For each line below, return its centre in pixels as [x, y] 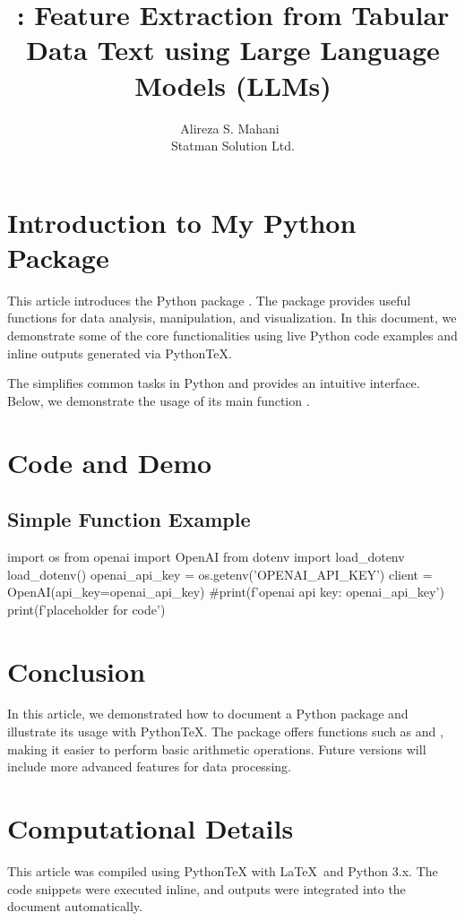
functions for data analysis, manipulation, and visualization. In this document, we [232, 318]
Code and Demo [110, 462]
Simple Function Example [129, 519]
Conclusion [77, 671]
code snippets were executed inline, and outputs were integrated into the [207, 888]
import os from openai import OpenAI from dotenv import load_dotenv [206, 556]
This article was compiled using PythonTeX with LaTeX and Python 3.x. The [223, 870]
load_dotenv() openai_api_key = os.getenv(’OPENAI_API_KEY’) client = [220, 574]
